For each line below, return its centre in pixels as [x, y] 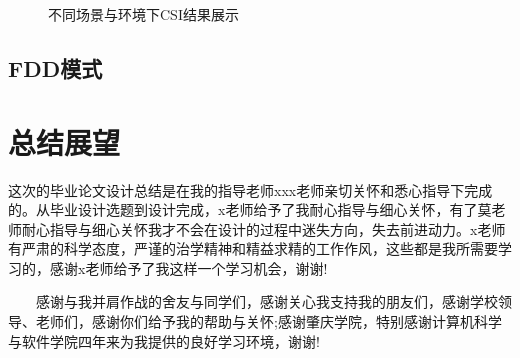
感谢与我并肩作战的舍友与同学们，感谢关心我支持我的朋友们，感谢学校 [266, 301]
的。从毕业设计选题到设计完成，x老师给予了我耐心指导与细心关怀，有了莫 [250, 209]
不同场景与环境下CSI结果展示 [143, 14]
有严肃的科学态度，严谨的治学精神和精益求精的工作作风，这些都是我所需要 [253, 248]
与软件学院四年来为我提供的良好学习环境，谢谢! [164, 340]
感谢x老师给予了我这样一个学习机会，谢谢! [188, 267]
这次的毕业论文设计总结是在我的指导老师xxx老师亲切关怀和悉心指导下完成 [250, 189]
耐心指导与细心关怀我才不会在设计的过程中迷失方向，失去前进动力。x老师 [263, 228]
